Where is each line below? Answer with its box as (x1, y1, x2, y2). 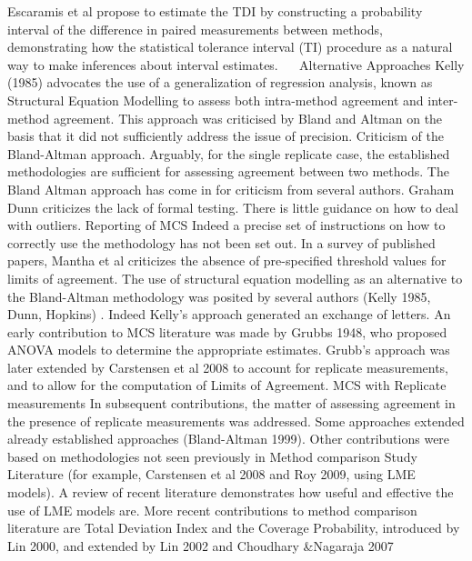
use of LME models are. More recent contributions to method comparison (7, 500, 417, 519)
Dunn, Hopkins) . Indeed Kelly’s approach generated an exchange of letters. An (7, 305, 451, 324)
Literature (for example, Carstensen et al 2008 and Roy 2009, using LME (7, 465, 416, 484)
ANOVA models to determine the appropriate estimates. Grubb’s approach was (7, 340, 450, 359)
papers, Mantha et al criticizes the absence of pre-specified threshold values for (7, 251, 447, 270)
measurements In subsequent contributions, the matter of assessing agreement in (7, 394, 456, 413)
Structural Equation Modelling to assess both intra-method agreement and (7, 90, 424, 109)
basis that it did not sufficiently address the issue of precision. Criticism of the (7, 126, 444, 145)
